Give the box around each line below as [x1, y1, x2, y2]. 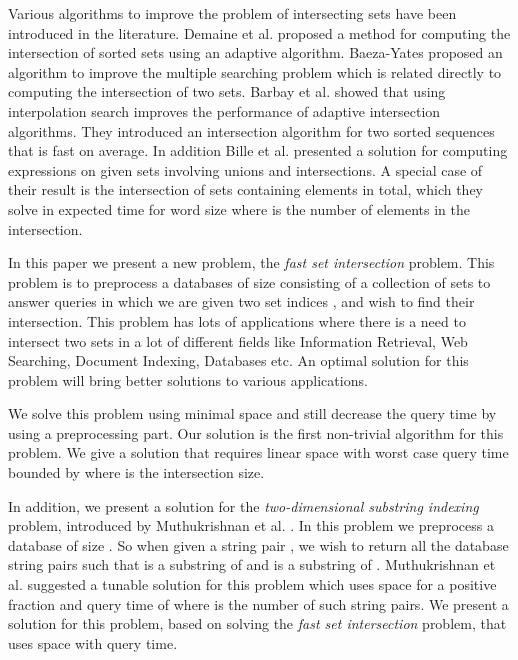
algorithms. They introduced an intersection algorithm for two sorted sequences [8, 120, 495, 141]
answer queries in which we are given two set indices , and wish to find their [8, 291, 475, 312]
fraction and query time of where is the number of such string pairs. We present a [8, 593, 509, 614]
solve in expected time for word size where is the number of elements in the [8, 198, 470, 219]
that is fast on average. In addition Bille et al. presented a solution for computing [8, 140, 508, 161]
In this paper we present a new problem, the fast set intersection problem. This [8, 252, 495, 273]
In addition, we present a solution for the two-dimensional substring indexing [8, 495, 479, 516]
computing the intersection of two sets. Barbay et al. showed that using [8, 81, 446, 102]
